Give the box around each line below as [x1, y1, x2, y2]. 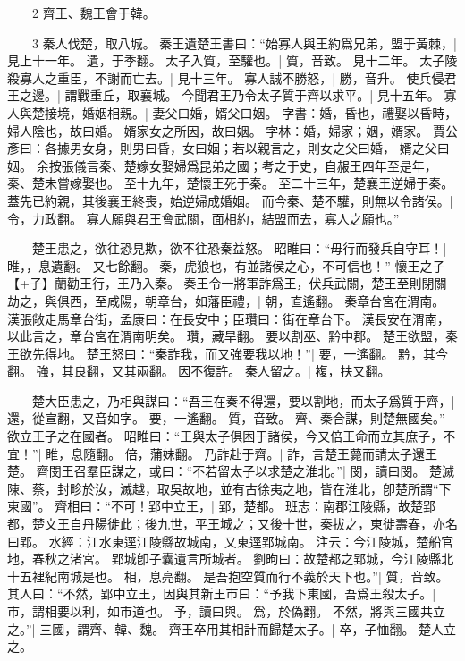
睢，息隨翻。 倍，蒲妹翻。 [46, 444, 200, 462]
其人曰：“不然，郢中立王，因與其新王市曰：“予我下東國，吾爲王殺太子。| [7, 584, 436, 603]
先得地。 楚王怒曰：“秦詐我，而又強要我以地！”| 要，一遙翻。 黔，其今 [31, 343, 449, 362]
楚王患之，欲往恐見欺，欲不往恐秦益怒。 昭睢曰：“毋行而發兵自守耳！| [31, 239, 447, 258]
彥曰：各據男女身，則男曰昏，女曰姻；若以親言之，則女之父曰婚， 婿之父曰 [7, 139, 450, 157]
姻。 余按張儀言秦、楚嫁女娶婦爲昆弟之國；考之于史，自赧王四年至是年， [7, 156, 437, 174]
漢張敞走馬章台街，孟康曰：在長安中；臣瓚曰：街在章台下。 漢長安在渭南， [7, 309, 450, 327]
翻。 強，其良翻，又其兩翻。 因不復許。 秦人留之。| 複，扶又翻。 [7, 361, 391, 380]
